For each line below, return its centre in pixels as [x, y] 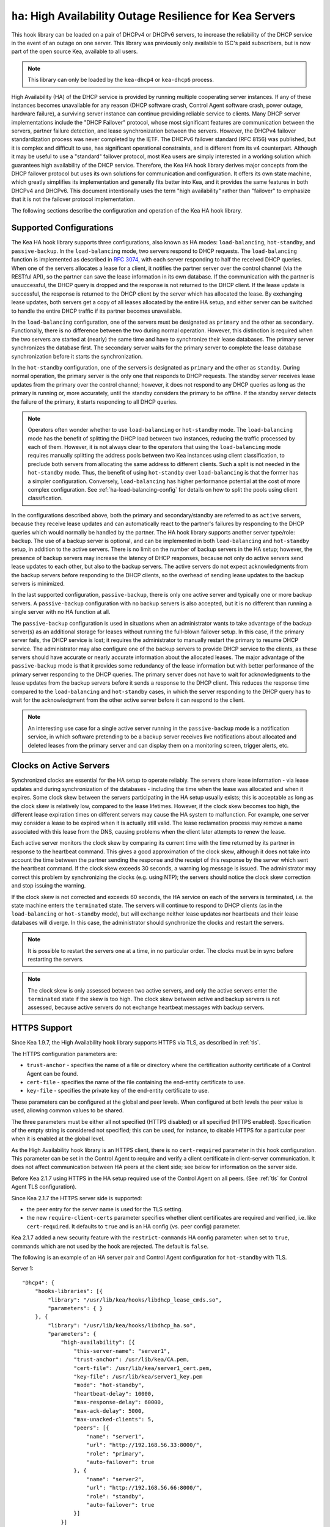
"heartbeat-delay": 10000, [114, 1394]
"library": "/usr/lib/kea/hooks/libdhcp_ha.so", [122, 1325]
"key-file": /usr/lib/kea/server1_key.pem [138, 1377]
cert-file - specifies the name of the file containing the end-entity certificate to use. [136, 1082]
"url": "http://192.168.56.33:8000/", [145, 1445]
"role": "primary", [116, 1453]
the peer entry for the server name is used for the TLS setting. [105, 1209]
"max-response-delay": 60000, [119, 1402]
